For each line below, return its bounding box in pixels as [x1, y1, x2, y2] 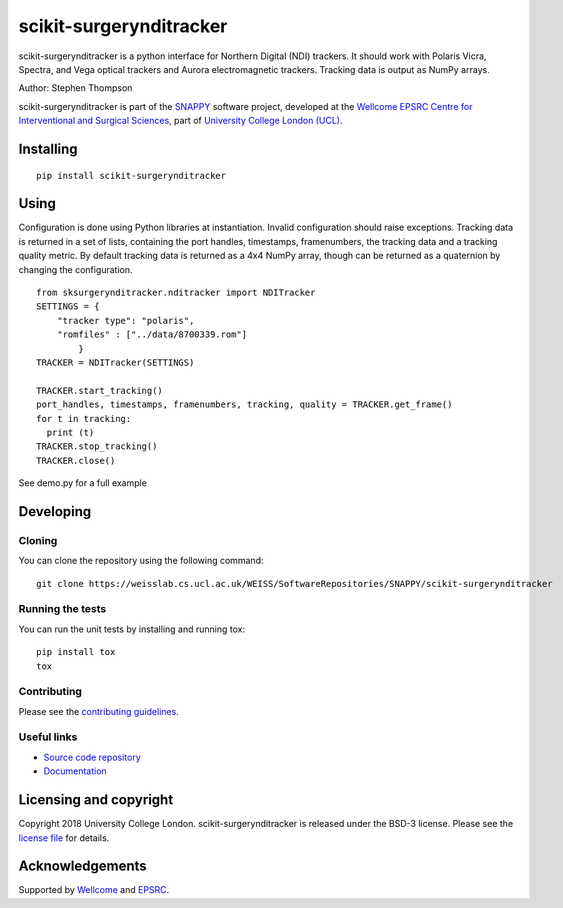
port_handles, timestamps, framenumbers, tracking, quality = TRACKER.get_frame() [36, 399, 453, 410]
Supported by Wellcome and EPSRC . [18, 884, 170, 896]
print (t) [46, 426, 95, 438]
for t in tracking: [36, 413, 132, 424]
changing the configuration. [18, 263, 134, 275]
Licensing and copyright [18, 791, 174, 809]
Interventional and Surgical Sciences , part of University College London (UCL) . [18, 115, 344, 127]
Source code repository [43, 751, 141, 763]
